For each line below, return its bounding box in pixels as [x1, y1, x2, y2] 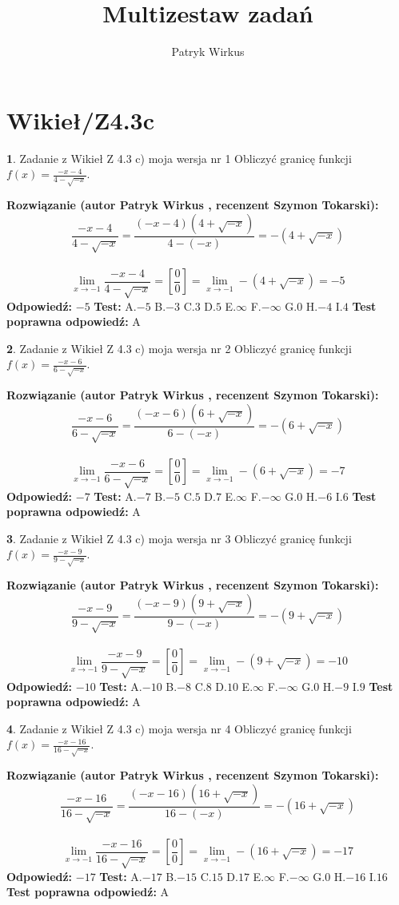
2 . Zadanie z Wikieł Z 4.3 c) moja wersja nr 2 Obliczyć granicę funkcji [6, 339, 352, 356]
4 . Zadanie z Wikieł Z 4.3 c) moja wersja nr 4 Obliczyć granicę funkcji [6, 720, 352, 736]
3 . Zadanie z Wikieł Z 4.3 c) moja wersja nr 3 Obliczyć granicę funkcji [6, 530, 352, 546]
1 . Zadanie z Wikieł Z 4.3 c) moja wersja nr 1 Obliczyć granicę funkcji [6, 149, 352, 166]
